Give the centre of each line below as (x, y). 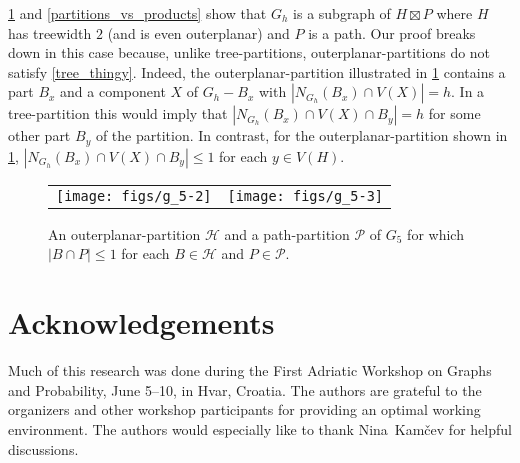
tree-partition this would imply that (118, 113)
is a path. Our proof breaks (392, 32)
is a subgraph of (342, 13)
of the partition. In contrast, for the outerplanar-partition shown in (301, 135)
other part (39, 135)
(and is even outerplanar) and (198, 32)
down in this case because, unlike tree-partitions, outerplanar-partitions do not (249, 52)
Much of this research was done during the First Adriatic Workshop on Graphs (250, 370)
